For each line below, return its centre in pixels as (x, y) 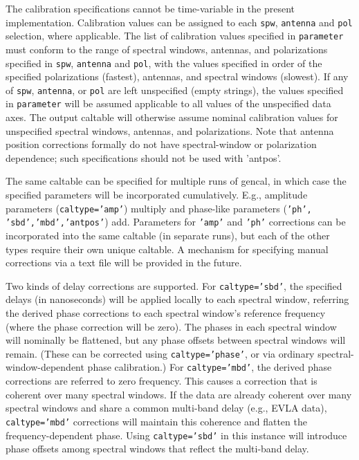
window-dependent (45, 367)
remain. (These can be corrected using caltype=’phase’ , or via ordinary (160, 353)
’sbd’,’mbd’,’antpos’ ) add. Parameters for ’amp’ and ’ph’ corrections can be (176, 222)
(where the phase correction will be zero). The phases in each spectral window (171, 326)
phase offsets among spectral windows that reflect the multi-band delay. (157, 449)
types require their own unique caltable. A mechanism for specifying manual (167, 249)
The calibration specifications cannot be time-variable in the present (150, 8)
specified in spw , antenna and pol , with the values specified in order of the (164, 63)
